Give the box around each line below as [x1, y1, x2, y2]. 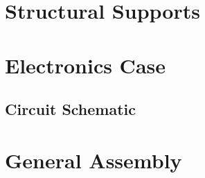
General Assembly [5, 145, 182, 174]
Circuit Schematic [5, 98, 136, 120]
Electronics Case [5, 51, 166, 79]
